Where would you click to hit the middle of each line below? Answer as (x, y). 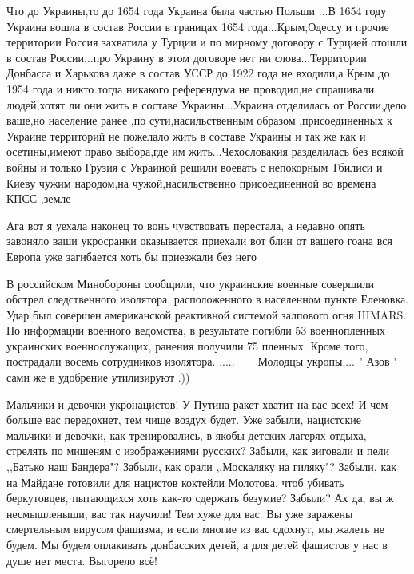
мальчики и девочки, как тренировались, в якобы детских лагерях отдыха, (187, 435)
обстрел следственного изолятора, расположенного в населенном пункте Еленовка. (208, 299)
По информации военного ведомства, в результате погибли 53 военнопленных (196, 330)
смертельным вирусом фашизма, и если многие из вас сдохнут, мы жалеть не (195, 529)
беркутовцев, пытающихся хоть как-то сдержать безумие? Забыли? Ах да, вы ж (200, 498)
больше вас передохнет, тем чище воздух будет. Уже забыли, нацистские (184, 420)
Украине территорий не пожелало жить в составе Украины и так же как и (186, 135)
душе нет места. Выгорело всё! (82, 560)
